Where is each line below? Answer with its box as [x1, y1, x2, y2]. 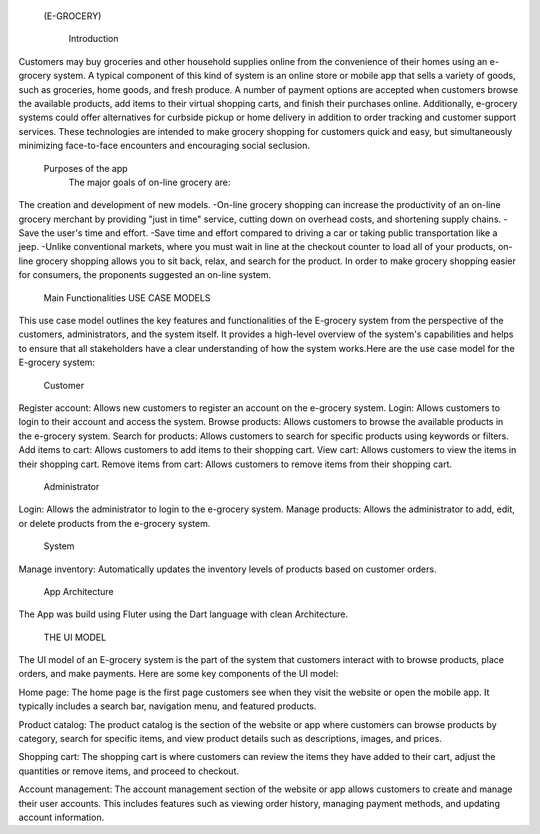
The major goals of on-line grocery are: [68, 176, 231, 188]
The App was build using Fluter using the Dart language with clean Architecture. [18, 608, 349, 620]
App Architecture [43, 585, 114, 597]
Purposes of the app [43, 162, 129, 174]
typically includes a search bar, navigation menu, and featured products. [18, 700, 317, 712]
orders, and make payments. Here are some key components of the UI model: [18, 668, 339, 680]
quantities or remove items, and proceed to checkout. [18, 765, 240, 777]
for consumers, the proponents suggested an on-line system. [18, 269, 272, 281]
